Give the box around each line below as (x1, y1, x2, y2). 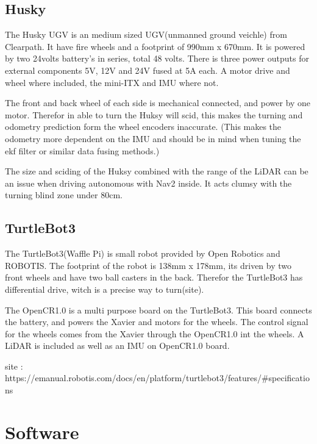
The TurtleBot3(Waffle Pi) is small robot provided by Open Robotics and (5, 247, 280, 260)
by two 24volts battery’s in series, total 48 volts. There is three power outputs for (5, 52, 309, 65)
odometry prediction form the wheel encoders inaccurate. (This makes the (5, 120, 282, 133)
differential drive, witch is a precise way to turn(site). (5, 282, 204, 295)
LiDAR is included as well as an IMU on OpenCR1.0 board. (5, 339, 230, 352)
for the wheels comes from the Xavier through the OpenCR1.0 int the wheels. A (5, 327, 304, 340)
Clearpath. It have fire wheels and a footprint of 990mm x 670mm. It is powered (5, 40, 305, 52)
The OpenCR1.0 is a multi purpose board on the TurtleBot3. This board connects (5, 303, 312, 316)
